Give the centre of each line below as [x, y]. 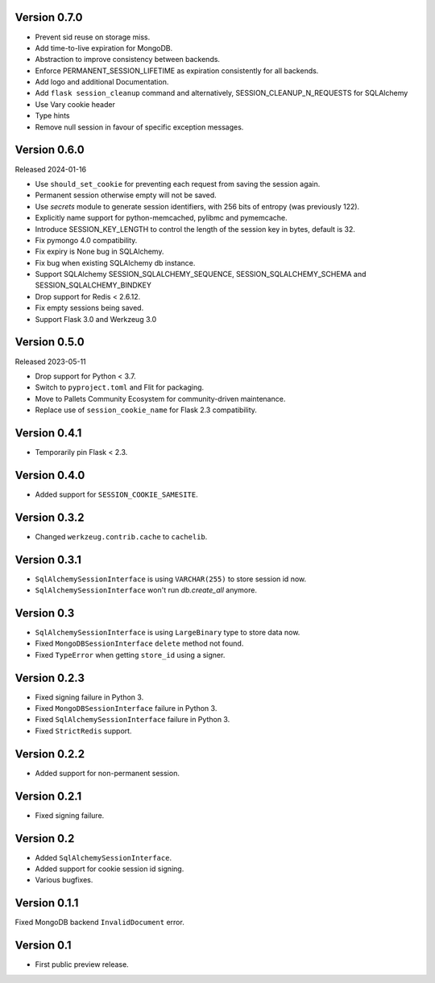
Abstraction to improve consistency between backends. [128, 60]
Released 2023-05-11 [50, 361]
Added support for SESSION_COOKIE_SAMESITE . [116, 494]
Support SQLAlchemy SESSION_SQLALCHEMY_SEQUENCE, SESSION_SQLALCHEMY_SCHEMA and [201, 275]
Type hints [52, 116]
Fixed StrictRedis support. [83, 731]
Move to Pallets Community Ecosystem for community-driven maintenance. [160, 399]
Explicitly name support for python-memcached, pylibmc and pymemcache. [161, 218]
